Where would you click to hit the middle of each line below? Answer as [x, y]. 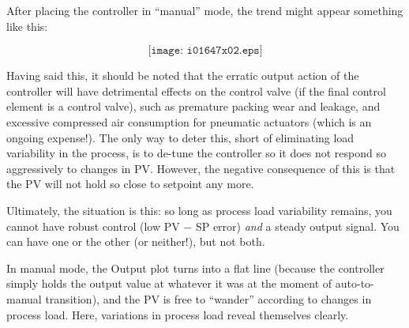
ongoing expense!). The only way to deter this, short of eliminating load [180, 137]
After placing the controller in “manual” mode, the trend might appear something [205, 10]
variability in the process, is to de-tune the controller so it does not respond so [196, 153]
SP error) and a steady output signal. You [297, 226]
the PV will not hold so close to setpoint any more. [130, 184]
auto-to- [355, 283]
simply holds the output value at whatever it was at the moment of [169, 283]
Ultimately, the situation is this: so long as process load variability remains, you [199, 210]
